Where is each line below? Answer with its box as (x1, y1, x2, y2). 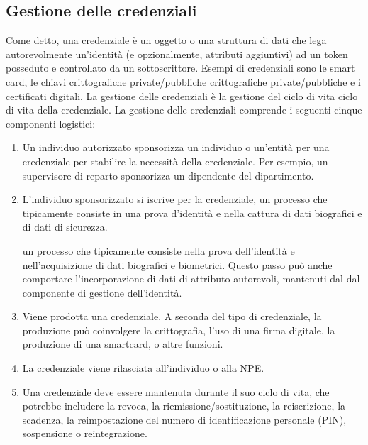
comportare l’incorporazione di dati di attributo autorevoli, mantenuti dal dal (22, 271, 360, 286)
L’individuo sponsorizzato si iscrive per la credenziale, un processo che (22, 192, 328, 207)
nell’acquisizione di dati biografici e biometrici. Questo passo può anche (22, 257, 333, 272)
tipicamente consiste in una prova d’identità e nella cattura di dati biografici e (22, 205, 362, 220)
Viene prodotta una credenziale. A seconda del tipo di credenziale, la (22, 309, 322, 324)
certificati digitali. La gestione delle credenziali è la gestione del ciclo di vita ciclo (6, 88, 358, 103)
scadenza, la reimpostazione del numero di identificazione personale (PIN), (22, 412, 347, 427)
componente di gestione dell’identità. (22, 285, 182, 300)
